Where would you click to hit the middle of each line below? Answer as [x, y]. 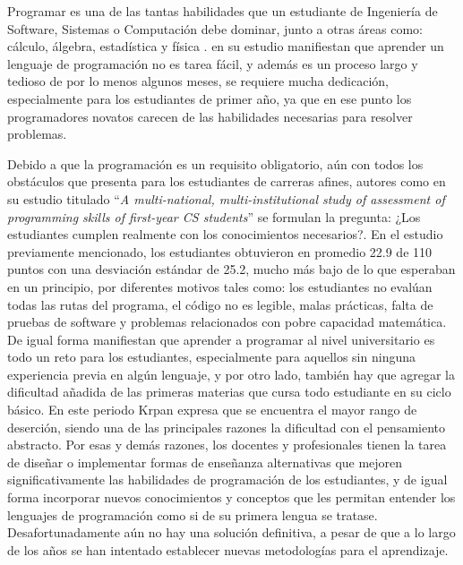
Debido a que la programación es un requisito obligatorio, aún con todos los [215, 163]
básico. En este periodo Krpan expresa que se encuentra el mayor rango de [212, 410]
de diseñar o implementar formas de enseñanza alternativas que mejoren [205, 462]
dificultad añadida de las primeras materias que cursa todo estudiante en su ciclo [229, 392]
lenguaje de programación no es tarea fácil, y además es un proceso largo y [213, 63]
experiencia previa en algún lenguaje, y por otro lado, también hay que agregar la [231, 374]
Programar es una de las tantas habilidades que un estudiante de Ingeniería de [223, 11]
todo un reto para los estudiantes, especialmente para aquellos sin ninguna [211, 357]
